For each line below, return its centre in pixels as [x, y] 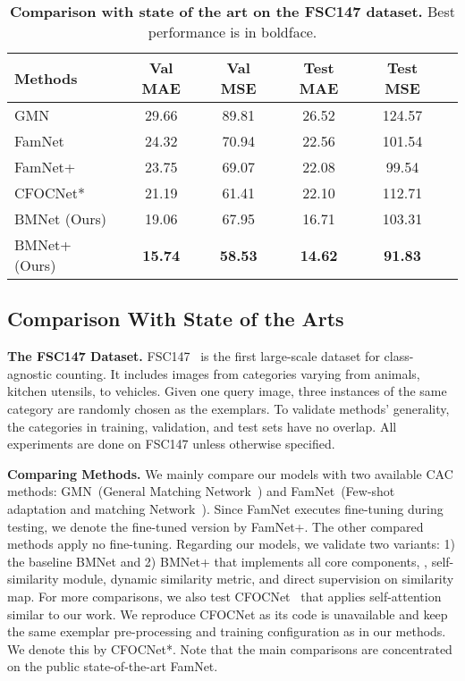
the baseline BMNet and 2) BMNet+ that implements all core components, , [218, 561]
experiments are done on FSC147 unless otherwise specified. [171, 444]
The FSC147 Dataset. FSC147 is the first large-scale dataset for [194, 356]
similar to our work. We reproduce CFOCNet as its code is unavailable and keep [228, 614]
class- [399, 356]
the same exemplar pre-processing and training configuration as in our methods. [227, 631]
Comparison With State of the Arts [176, 319]
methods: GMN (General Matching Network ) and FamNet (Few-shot [201, 491]
